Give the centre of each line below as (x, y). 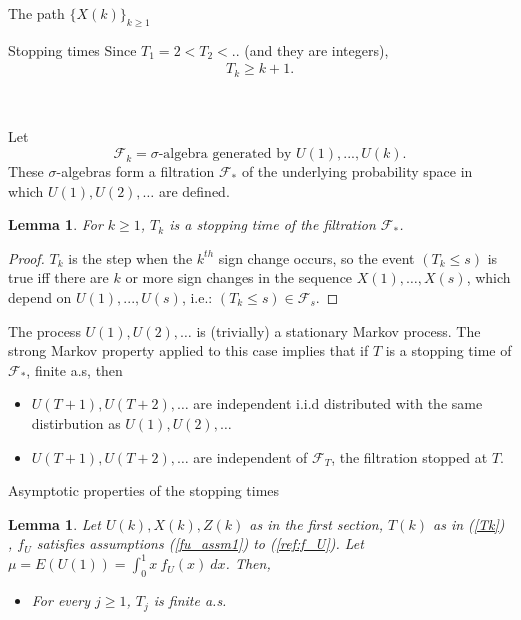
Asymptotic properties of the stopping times (144, 490)
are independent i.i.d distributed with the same (338, 403)
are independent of (250, 456)
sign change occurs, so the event (316, 257)
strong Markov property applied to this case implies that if (188, 350)
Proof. (26, 257)
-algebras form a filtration (135, 171)
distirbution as (76, 423)
